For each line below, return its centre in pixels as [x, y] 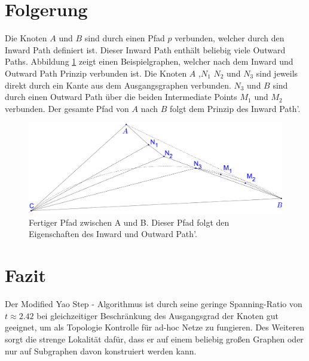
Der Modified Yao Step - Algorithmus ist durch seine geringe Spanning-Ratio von [154, 304]
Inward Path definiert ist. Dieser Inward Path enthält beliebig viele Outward [145, 49]
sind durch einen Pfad [125, 38]
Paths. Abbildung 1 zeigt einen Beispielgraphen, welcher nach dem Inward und [149, 61]
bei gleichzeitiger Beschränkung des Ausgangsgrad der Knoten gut [157, 315]
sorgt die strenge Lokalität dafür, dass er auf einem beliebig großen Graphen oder [154, 339]
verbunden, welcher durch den [230, 38]
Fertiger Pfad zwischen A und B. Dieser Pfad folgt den [129, 222]
